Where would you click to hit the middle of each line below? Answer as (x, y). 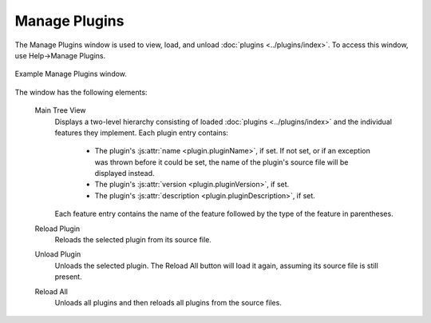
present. (69, 277)
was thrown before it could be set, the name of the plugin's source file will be (221, 162)
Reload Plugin (57, 229)
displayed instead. (125, 173)
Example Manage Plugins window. (71, 74)
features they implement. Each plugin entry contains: (142, 133)
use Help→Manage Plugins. (60, 55)
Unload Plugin (58, 254)
